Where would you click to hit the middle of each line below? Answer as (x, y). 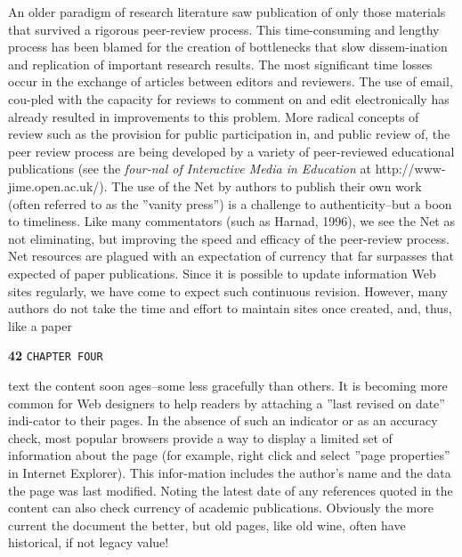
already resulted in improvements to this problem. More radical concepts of (214, 116)
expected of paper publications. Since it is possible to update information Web (222, 273)
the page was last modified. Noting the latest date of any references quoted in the (231, 490)
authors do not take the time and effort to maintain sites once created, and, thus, (230, 308)
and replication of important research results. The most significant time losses (220, 64)
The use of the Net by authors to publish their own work (267, 186)
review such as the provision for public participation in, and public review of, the (229, 134)
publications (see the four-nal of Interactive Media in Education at (190, 169)
